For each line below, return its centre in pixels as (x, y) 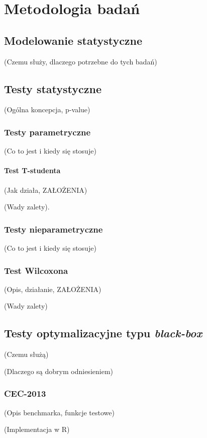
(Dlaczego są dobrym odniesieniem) (59, 371)
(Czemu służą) (26, 354)
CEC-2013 (25, 393)
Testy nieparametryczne (54, 229)
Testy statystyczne (53, 88)
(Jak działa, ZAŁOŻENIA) (46, 190)
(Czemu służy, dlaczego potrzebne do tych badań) (81, 61)
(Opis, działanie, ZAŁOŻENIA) (53, 289)
